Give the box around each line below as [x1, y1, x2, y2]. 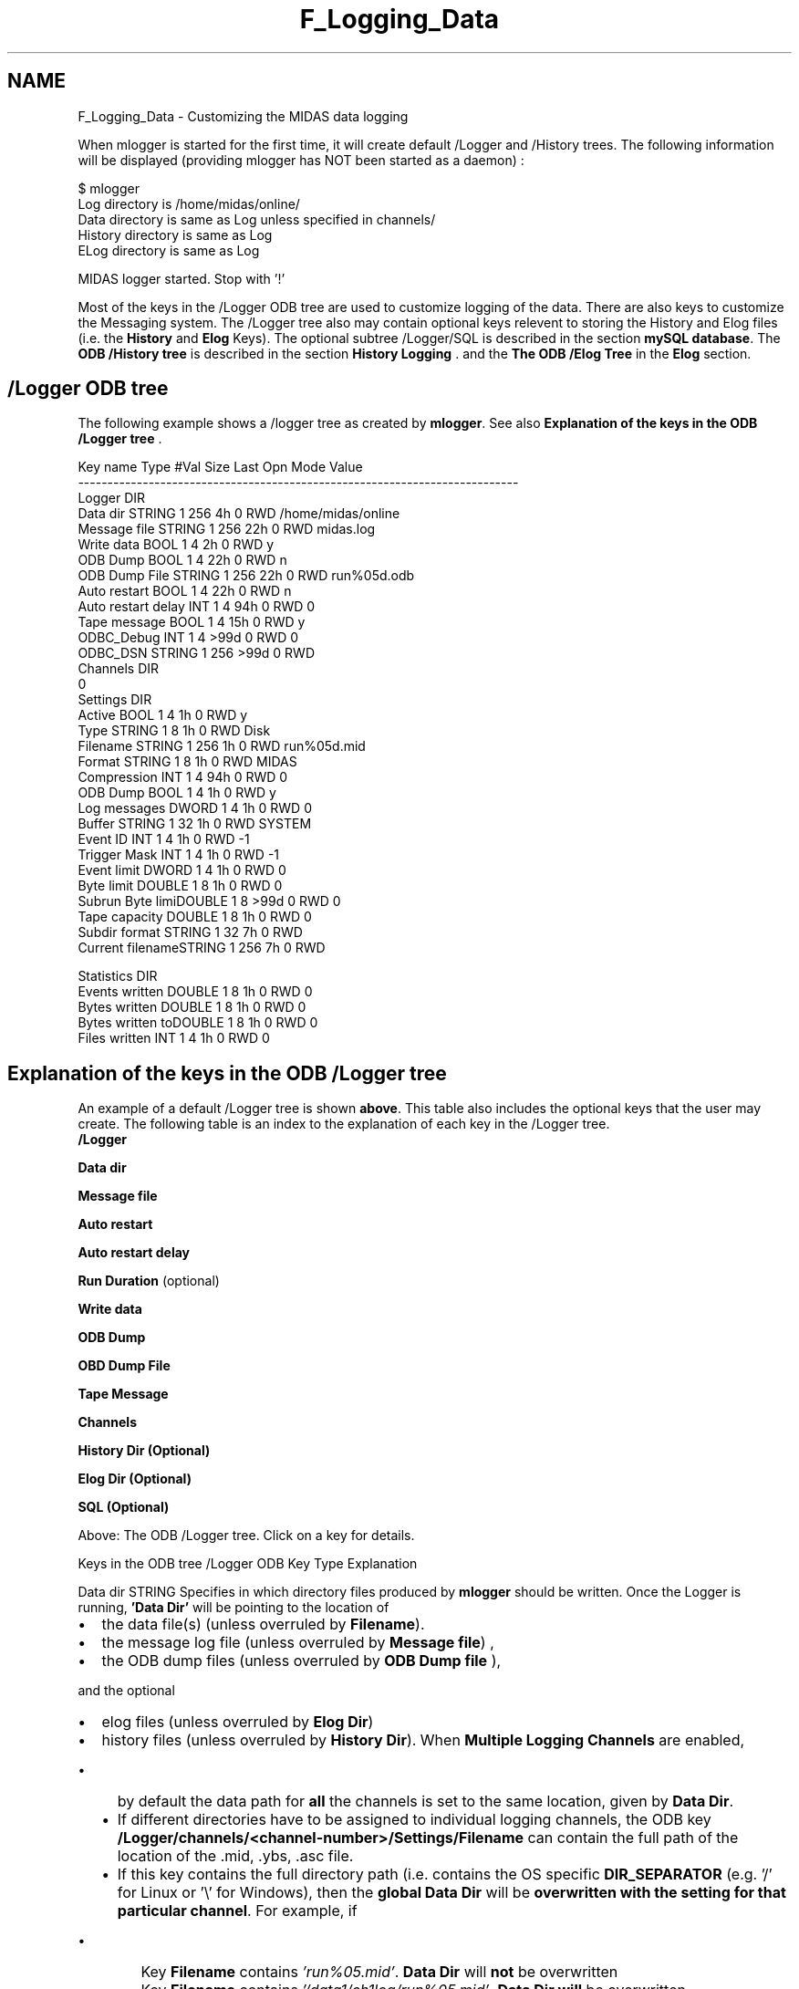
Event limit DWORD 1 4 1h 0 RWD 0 [78, 862, 286, 879]
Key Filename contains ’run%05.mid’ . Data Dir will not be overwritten [140, 1963, 618, 1982]
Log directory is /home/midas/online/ [78, 195, 300, 212]
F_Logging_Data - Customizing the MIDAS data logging [78, 108, 409, 124]
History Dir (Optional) [78, 1442, 211, 1459]
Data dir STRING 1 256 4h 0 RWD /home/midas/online [78, 505, 400, 522]
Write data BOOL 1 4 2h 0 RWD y [78, 536, 275, 553]
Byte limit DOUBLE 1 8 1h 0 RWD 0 [78, 878, 283, 894]
